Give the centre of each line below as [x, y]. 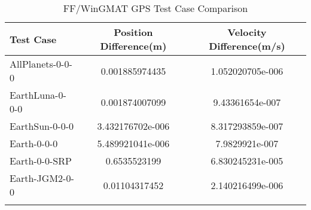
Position [133, 32]
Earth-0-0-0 [34, 143]
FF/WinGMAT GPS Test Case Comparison [155, 8]
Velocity [247, 32]
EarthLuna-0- [38, 95]
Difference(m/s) [247, 46]
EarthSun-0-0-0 [42, 126]
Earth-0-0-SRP [41, 161]
